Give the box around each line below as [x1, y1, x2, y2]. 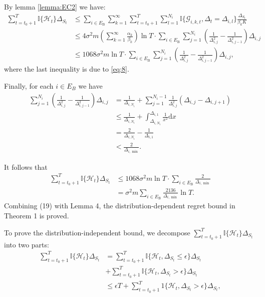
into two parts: [4, 239, 49, 249]
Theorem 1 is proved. [4, 210, 69, 220]
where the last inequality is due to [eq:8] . [4, 64, 129, 74]
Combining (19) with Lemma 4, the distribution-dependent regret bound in [4, 200, 235, 211]
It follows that [4, 161, 48, 172]
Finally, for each [4, 80, 54, 91]
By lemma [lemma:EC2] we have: [4, 2, 106, 12]
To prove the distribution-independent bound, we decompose [4, 227, 190, 237]
